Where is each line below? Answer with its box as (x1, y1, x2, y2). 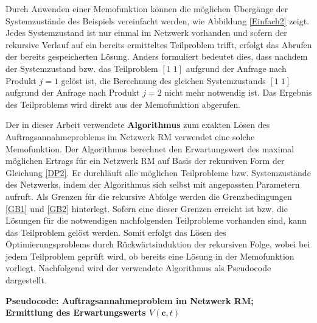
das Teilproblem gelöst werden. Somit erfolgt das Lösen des (5, 225, 226, 238)
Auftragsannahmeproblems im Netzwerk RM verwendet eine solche (5, 130, 255, 143)
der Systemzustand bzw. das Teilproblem (5, 62, 158, 74)
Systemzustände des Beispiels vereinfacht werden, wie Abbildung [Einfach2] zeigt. (5, 14, 310, 27)
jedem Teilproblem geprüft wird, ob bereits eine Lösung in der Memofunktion (5, 249, 294, 262)
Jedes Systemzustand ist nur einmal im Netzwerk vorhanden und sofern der (5, 26, 287, 39)
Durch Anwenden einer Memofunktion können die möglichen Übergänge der (5, 2, 288, 15)
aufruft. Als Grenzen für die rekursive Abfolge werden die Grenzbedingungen (5, 190, 292, 202)
